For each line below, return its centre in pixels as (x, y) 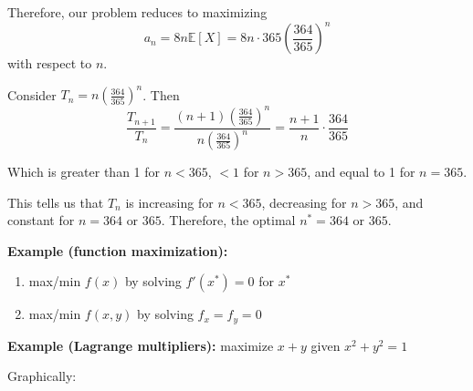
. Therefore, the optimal (228, 220)
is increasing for (169, 202)
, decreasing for (304, 202)
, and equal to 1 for (361, 172)
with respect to (50, 63)
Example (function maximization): (118, 250)
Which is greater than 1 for (84, 172)
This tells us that (56, 202)
